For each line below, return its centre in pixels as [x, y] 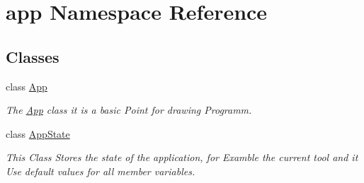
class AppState [38, 133]
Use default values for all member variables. [101, 171]
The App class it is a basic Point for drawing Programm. [129, 110]
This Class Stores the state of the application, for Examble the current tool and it [182, 157]
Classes [33, 56]
